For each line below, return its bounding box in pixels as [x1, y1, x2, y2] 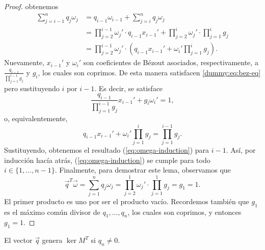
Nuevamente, [4, 57, 44, 68]
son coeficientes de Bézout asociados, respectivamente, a [83, 57, 258, 68]
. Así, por [226, 144, 256, 155]
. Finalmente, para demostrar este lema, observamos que [55, 164, 231, 175]
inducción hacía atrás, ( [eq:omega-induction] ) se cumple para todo [4, 154, 210, 165]
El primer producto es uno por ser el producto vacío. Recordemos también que [4, 196, 249, 206]
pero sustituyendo [4, 82, 60, 93]
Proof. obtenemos [4, 1, 59, 11]
